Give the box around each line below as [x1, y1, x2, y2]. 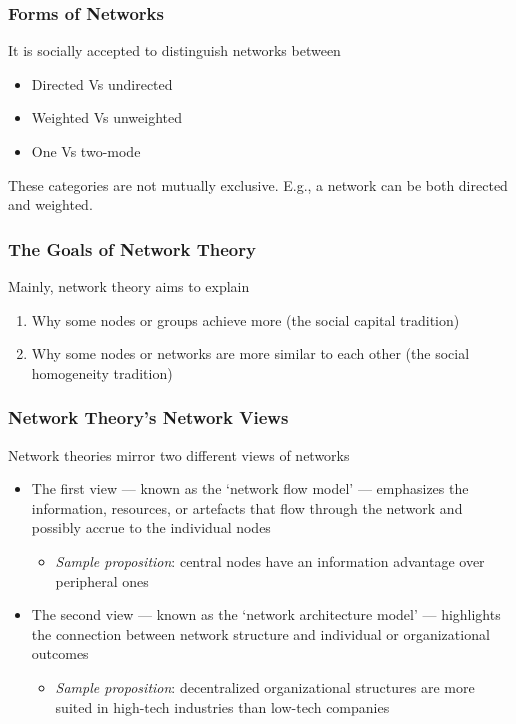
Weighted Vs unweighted [31, 107, 182, 128]
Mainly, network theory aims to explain [8, 276, 250, 296]
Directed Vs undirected [31, 73, 173, 94]
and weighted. [8, 194, 93, 215]
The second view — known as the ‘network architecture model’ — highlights [31, 604, 501, 625]
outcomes [31, 643, 89, 664]
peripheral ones [55, 570, 149, 591]
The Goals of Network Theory [8, 236, 256, 261]
